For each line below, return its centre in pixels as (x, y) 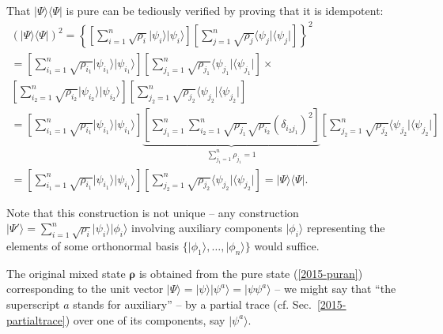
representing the (346, 228)
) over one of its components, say (145, 319)
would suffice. (287, 245)
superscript (33, 304)
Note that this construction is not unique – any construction (153, 212)
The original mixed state (66, 273)
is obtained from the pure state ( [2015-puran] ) (251, 273)
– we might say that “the (335, 289)
